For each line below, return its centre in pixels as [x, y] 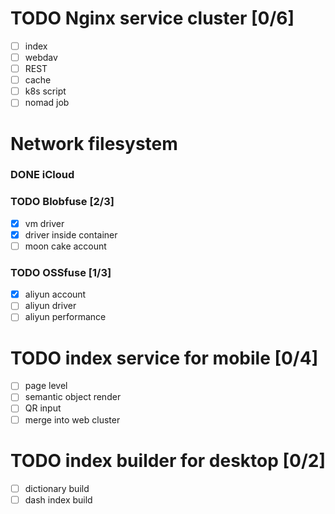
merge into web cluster [72, 419]
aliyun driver [50, 306]
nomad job [47, 103]
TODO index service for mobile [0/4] [164, 358]
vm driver [44, 223]
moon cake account [65, 246]
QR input [43, 408]
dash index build [58, 499]
